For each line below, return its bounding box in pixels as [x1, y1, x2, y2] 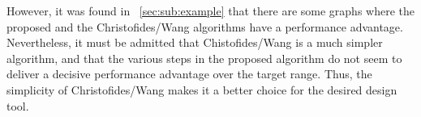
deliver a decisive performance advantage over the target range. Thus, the [6, 65, 372, 82]
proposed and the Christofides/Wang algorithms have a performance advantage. [6, 18, 403, 35]
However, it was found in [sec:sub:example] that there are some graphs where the [6, 2, 415, 19]
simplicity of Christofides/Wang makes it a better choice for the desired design [6, 81, 397, 98]
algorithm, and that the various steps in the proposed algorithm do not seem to [6, 49, 402, 66]
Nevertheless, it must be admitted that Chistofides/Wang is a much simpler [6, 34, 383, 51]
